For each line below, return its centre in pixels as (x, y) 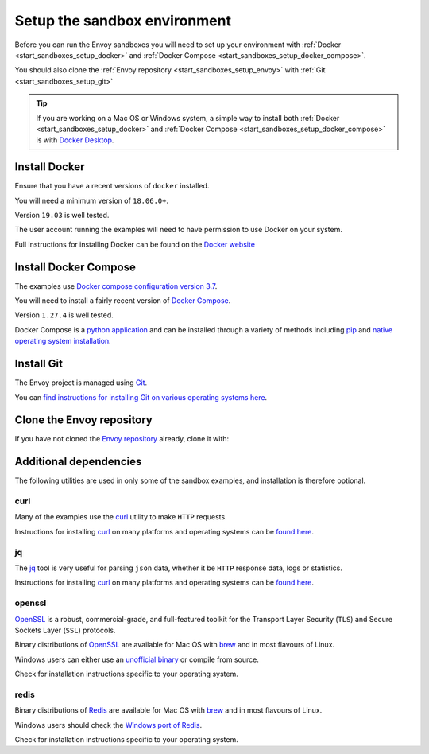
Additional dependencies (78, 462)
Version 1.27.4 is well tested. (64, 315)
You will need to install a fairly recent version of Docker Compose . (123, 301)
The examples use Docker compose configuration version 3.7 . (116, 286)
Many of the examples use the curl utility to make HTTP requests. (121, 517)
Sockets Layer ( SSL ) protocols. (65, 630)
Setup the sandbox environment (123, 21)
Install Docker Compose (75, 267)
